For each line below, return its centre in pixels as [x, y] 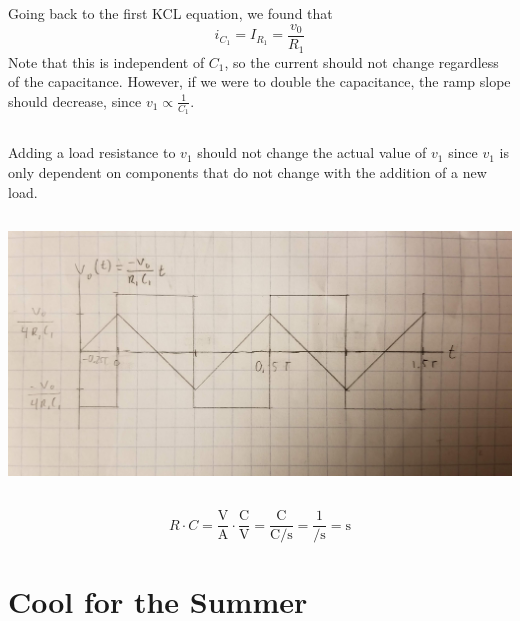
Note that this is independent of [106, 61]
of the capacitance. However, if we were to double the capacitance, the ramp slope [259, 81]
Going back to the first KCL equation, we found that [170, 13]
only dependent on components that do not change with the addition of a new [247, 171]
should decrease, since [75, 100]
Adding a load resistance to [92, 152]
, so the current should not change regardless [361, 61]
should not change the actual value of [312, 152]
